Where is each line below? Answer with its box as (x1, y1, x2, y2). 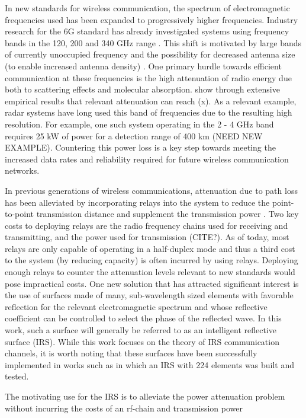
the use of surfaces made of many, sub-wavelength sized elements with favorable (5, 289, 294, 301)
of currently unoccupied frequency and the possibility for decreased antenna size (5, 48, 295, 60)
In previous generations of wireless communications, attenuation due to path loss (5, 184, 298, 196)
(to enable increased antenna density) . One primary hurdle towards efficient (5, 59, 282, 72)
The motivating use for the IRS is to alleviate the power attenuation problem (5, 390, 285, 402)
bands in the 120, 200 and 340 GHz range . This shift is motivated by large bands (5, 36, 302, 49)
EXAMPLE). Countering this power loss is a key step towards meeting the (5, 141, 276, 154)
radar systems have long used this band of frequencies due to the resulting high (5, 106, 292, 119)
